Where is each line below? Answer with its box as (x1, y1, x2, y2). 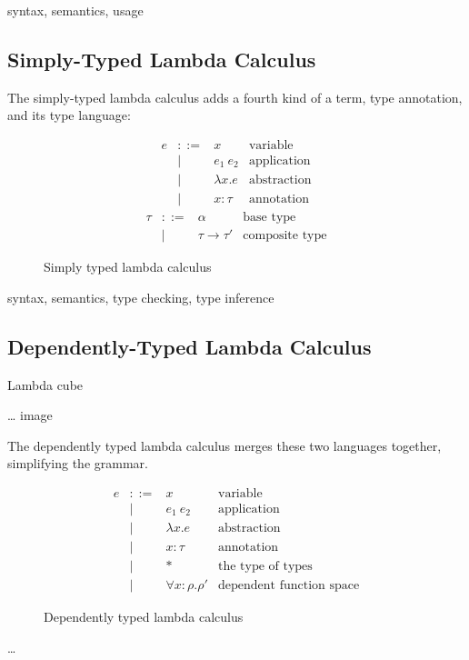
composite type (243, 229, 327, 243)
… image (7, 405, 53, 425)
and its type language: (7, 105, 131, 125)
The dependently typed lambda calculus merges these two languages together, (7, 435, 442, 455)
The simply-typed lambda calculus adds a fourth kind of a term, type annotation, (7, 87, 463, 106)
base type (243, 211, 296, 225)
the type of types (217, 560, 313, 574)
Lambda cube (7, 375, 84, 394)
